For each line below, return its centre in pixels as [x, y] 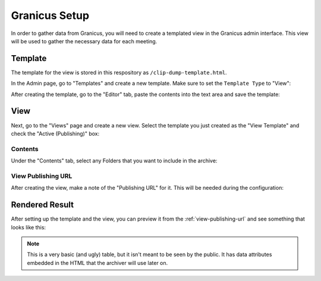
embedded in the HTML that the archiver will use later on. [97, 263]
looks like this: [29, 227]
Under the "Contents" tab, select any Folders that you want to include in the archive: [114, 161]
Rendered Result [43, 205]
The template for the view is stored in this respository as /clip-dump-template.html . [119, 72]
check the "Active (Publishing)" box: [55, 133]
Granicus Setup [50, 15]
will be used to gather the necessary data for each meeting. [84, 41]
